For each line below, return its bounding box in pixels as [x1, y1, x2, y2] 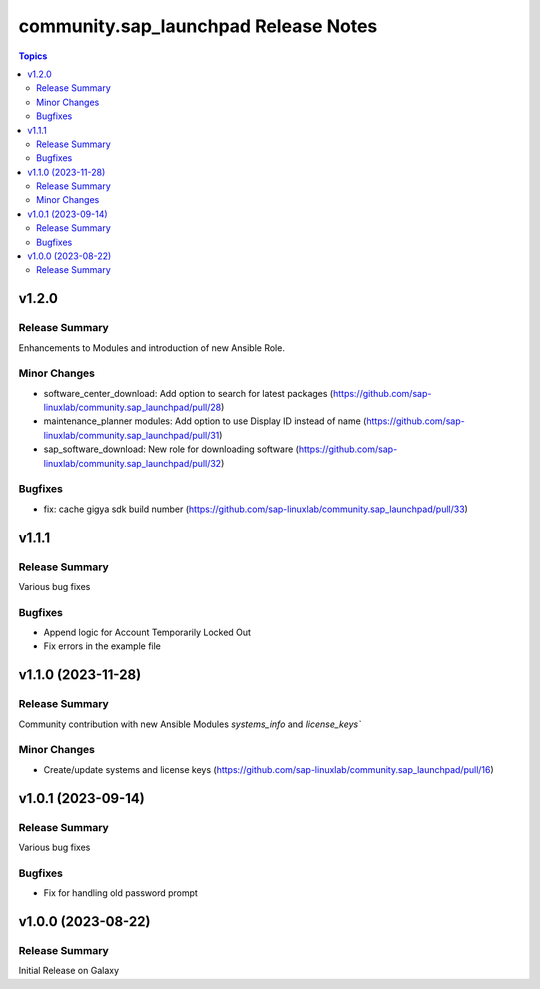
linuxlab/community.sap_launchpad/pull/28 [43, 401, 222, 414]
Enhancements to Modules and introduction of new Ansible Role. [18, 341, 285, 354]
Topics [18, 50, 48, 62]
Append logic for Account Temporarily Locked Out [43, 626, 252, 639]
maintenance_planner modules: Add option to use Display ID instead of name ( [43, 415, 367, 427]
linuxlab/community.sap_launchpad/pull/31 [43, 429, 220, 441]
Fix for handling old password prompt [43, 887, 199, 899]
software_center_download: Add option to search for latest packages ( [43, 387, 334, 399]
